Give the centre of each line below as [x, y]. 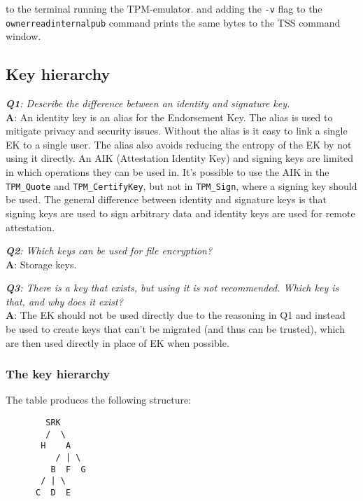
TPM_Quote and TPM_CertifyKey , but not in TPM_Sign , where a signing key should [181, 185]
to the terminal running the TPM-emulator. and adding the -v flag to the [164, 8]
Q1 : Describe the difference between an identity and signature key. [148, 103]
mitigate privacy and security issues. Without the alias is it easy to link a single [177, 131]
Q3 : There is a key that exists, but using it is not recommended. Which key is [172, 288]
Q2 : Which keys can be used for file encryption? [109, 251]
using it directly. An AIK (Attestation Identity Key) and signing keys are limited [180, 158]
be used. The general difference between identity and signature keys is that [166, 199]
